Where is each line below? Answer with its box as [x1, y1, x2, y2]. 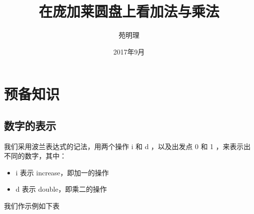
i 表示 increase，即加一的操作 [15, 167, 109, 177]
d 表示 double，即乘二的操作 [15, 184, 107, 194]
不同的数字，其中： [4, 151, 66, 161]
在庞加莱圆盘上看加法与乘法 [38, 1, 219, 21]
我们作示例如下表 [4, 201, 60, 211]
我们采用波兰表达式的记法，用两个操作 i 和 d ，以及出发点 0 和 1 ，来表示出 [4, 141, 251, 151]
